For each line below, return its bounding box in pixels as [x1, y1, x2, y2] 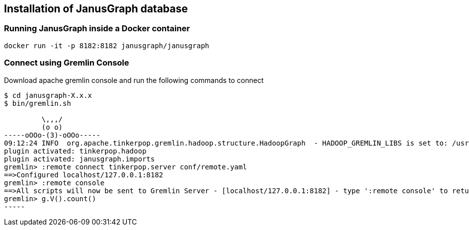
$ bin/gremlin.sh [4, 99, 71, 107]
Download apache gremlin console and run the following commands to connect [4, 76, 264, 84]
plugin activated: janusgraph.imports [4, 154, 155, 163]
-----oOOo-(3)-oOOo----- [4, 131, 100, 139]
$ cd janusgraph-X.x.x [4, 91, 92, 99]
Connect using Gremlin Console [4, 58, 129, 68]
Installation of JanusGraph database [4, 2, 188, 15]
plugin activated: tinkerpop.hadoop [4, 147, 147, 155]
